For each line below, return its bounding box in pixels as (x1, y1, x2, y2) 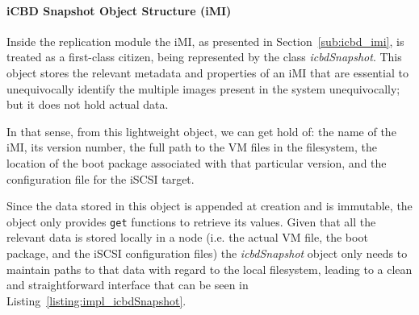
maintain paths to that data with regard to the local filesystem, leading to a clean (6, 260, 413, 277)
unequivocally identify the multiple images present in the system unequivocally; (6, 80, 400, 97)
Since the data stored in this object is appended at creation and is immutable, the (6, 197, 413, 214)
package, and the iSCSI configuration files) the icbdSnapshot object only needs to (6, 244, 408, 261)
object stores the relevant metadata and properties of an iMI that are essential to (6, 64, 409, 81)
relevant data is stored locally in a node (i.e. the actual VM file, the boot (6, 229, 368, 246)
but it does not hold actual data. (6, 96, 169, 113)
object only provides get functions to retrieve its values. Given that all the (6, 213, 376, 230)
